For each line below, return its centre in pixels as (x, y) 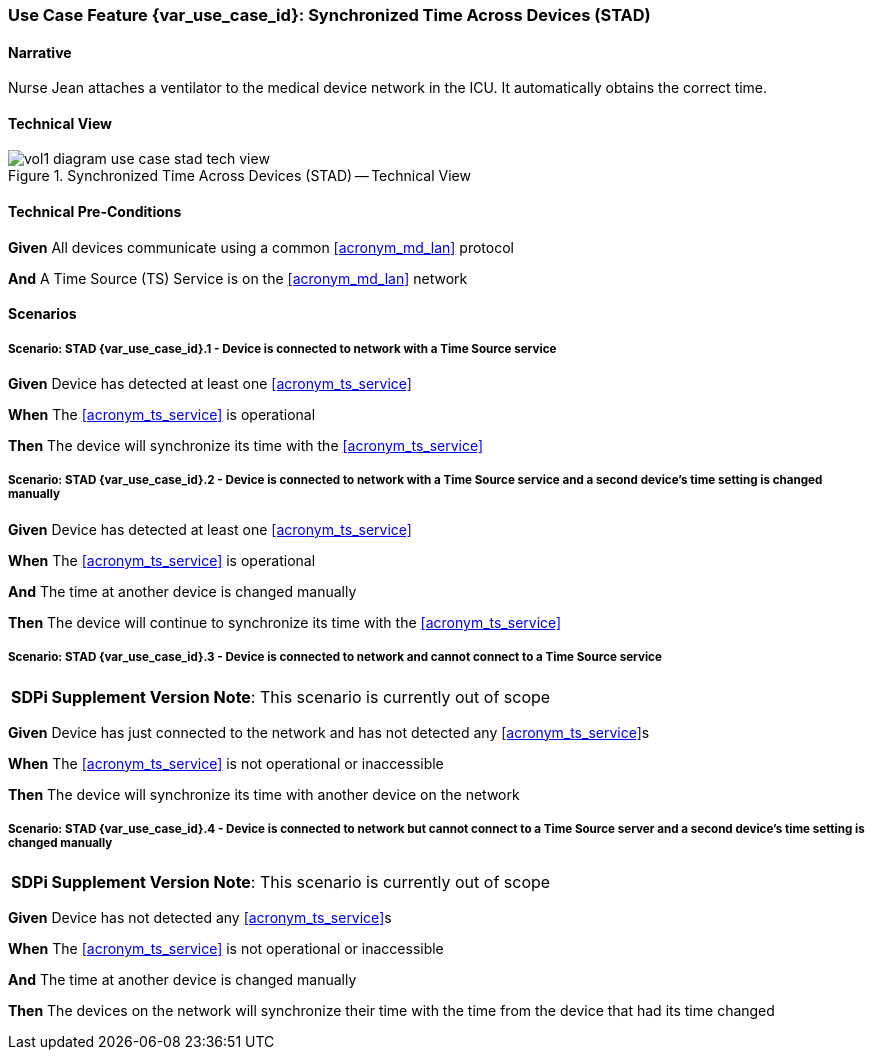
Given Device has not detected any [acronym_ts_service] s (200, 918)
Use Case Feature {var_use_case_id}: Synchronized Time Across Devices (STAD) (329, 15)
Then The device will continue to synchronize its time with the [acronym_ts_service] (285, 622)
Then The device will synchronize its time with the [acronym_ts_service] (246, 446)
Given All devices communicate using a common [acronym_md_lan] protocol (261, 247)
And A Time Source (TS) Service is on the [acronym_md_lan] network (238, 278)
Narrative (40, 52)
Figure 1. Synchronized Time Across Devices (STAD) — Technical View (239, 176)
